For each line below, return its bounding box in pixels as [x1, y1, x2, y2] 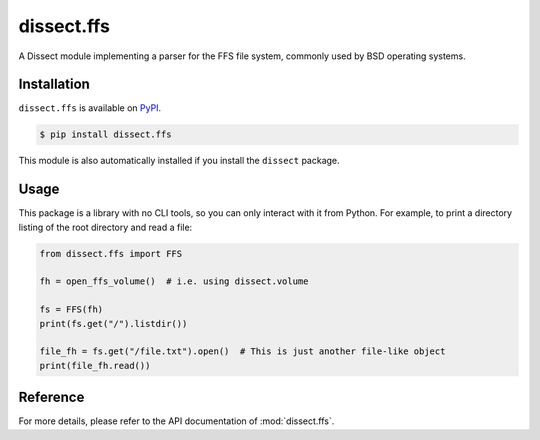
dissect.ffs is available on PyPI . [18, 102, 162, 114]
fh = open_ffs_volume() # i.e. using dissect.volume [39, 276, 309, 287]
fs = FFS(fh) [39, 304, 104, 315]
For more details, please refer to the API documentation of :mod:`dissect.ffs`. [18, 415, 335, 427]
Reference [18, 389, 85, 406]
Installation [18, 76, 90, 93]
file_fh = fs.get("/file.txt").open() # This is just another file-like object [39, 346, 446, 357]
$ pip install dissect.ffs [39, 129, 172, 140]
